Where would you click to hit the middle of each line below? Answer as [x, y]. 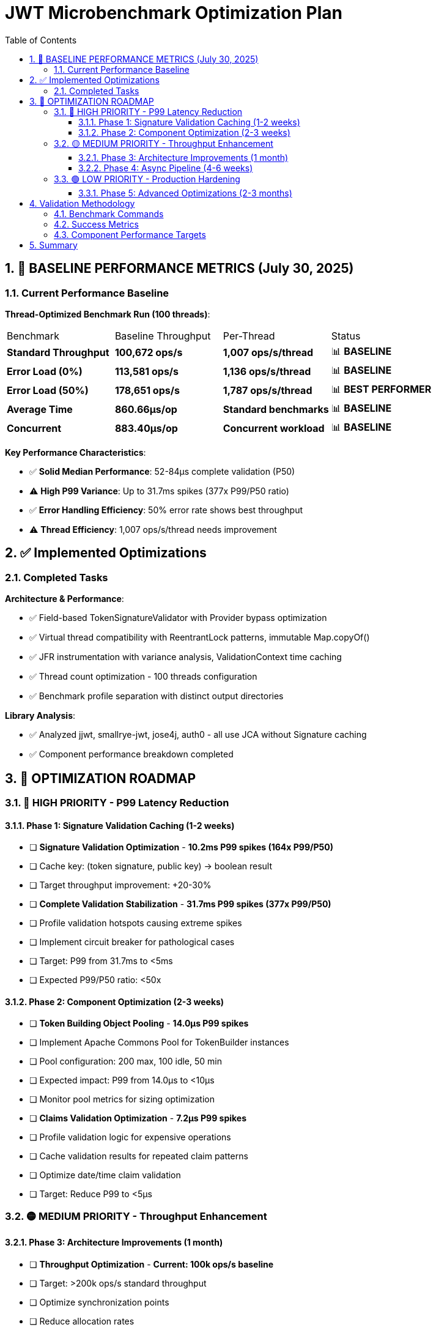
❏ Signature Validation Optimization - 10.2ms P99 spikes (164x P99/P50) [181, 847]
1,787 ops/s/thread [268, 391]
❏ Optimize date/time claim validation [105, 1175]
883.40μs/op [146, 429]
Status [346, 336]
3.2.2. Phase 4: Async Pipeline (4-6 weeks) [166, 168]
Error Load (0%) [45, 372]
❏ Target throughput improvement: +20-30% [120, 885]
